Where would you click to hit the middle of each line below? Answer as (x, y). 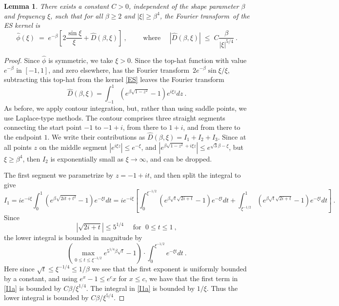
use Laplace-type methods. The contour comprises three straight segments (115, 117)
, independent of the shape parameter (184, 6)
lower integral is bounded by (46, 297)
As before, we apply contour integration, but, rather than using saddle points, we (125, 108)
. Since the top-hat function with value (189, 60)
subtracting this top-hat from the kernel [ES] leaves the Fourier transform (114, 79)
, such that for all (77, 15)
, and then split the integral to (195, 175)
